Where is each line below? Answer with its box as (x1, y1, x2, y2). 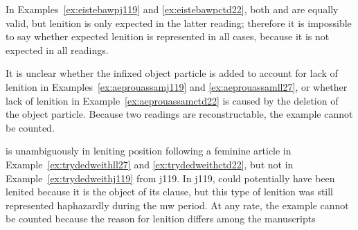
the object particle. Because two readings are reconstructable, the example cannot (6, 107, 353, 121)
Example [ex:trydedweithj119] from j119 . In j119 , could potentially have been (6, 170, 335, 185)
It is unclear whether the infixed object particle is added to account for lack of (6, 66, 338, 80)
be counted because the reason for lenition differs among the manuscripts (6, 211, 316, 226)
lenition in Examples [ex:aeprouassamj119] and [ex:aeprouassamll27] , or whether (6, 79, 348, 94)
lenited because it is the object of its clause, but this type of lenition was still (6, 184, 334, 199)
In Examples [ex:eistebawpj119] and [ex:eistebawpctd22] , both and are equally (6, 2, 339, 16)
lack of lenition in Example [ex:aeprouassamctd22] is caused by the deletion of (6, 93, 339, 107)
